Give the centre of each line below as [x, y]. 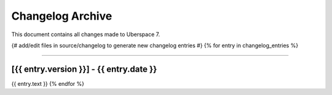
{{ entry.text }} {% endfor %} [48, 83]
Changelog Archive [62, 16]
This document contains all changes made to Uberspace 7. [85, 34]
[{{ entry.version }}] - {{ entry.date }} [84, 69]
